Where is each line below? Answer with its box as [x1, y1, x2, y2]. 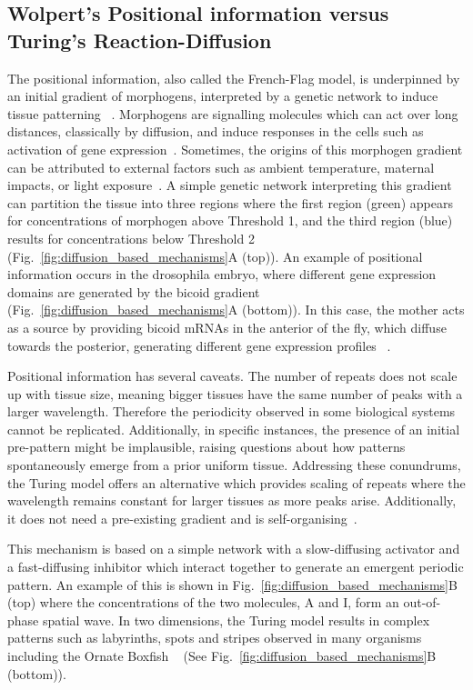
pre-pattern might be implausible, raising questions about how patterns [7, 437, 406, 456]
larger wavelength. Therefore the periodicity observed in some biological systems [7, 402, 456, 421]
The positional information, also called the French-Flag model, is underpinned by [7, 68, 460, 87]
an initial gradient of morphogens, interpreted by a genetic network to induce [7, 86, 438, 105]
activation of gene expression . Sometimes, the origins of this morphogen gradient [7, 139, 463, 158]
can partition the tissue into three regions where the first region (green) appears [7, 193, 453, 212]
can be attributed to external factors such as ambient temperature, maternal [7, 157, 435, 176]
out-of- [403, 593, 441, 612]
